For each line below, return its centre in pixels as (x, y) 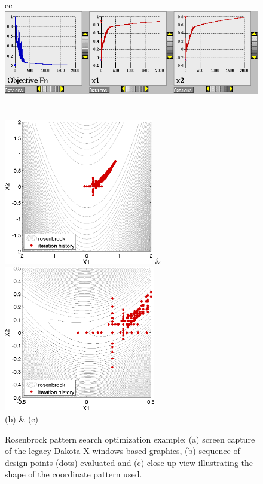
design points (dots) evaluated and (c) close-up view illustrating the (129, 462)
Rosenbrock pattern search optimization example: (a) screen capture (130, 439)
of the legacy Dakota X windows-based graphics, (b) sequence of (123, 451)
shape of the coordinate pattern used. (74, 474)
